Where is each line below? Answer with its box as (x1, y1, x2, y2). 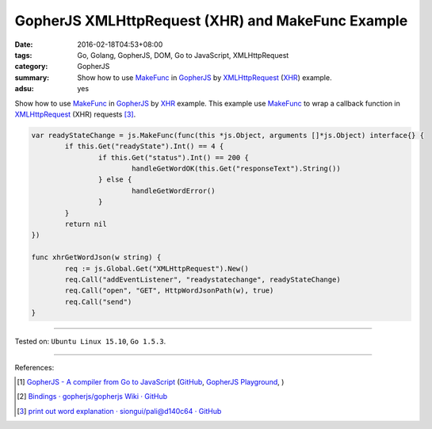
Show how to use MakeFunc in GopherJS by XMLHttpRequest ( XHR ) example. (77, 72, 332, 82)
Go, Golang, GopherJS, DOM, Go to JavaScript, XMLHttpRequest (77, 50, 289, 59)
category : (14, 62, 48, 71)
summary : (14, 72, 50, 82)
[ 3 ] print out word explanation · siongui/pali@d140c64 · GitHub (17, 406, 222, 416)
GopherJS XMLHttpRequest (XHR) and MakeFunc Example (14, 12, 408, 29)
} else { (97, 175, 132, 184)
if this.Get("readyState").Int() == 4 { (64, 142, 224, 151)
